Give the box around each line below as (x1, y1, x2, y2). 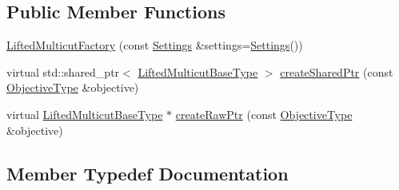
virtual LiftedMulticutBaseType (6, 105, 163, 122)
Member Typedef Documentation (6, 160, 289, 185)
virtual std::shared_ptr (6, 63, 120, 80)
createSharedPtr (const (280, 63, 393, 80)
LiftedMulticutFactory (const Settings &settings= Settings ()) (6, 37, 303, 53)
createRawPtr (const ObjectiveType (175, 105, 353, 122)
